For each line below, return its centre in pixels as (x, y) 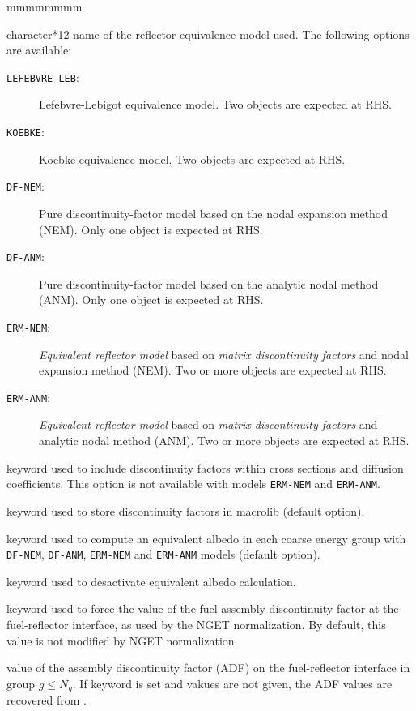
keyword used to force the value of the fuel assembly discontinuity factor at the (203, 608)
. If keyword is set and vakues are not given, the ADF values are (232, 683)
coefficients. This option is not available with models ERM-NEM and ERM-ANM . (193, 484)
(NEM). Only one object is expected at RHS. (151, 229)
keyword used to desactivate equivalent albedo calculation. (151, 581)
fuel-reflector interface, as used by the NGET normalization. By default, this (196, 624)
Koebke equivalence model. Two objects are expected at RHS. (192, 158)
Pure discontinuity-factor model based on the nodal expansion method (214, 213)
